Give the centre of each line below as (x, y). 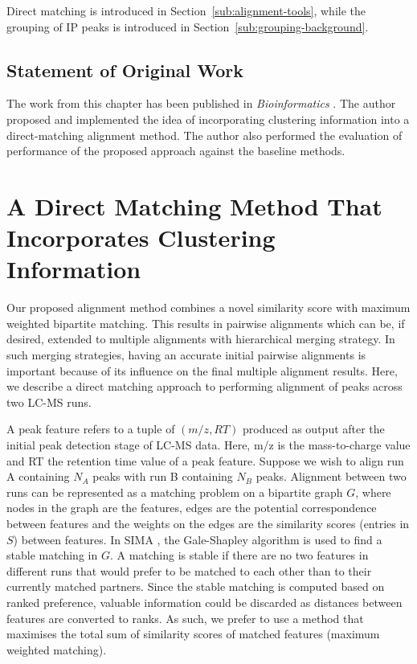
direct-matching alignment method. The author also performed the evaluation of (204, 135)
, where (373, 492)
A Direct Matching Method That (194, 205)
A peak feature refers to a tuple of (91, 429)
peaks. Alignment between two (331, 476)
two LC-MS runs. (49, 402)
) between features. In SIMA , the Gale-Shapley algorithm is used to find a (198, 539)
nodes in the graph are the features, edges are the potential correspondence (192, 508)
